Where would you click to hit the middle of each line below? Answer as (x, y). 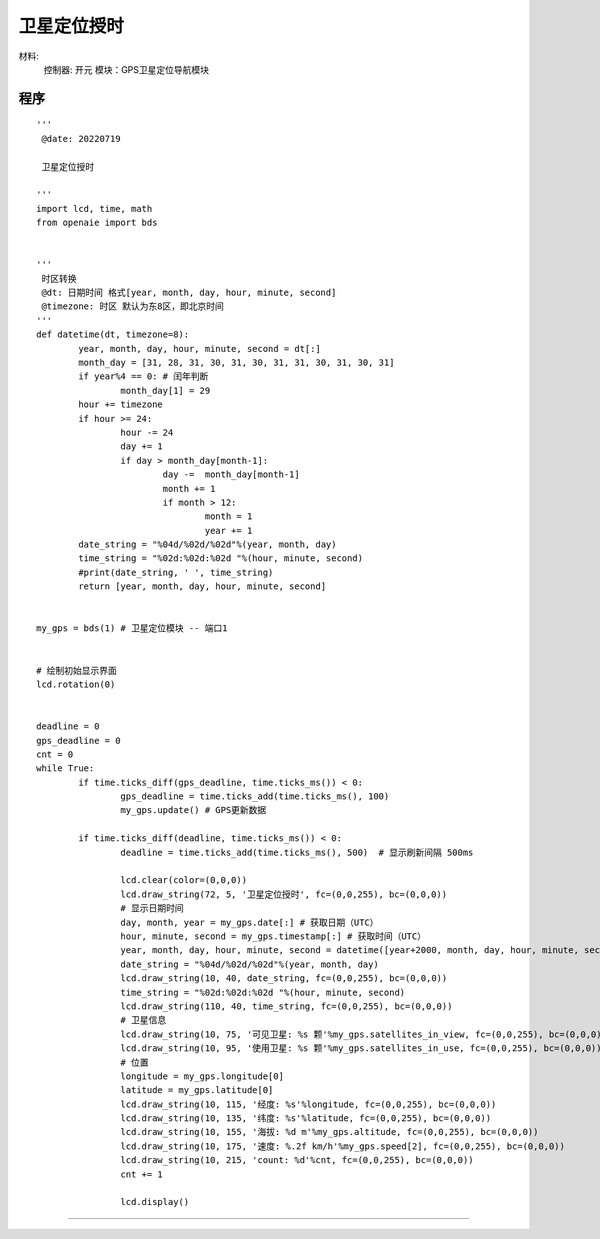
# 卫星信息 (143, 1020)
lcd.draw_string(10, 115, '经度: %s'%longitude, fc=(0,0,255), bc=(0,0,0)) (308, 1104)
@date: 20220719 (81, 138)
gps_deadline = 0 (78, 740)
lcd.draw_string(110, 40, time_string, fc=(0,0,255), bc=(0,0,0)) (286, 1006)
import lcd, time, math (94, 208)
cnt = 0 (55, 754)
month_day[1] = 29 (165, 390)
